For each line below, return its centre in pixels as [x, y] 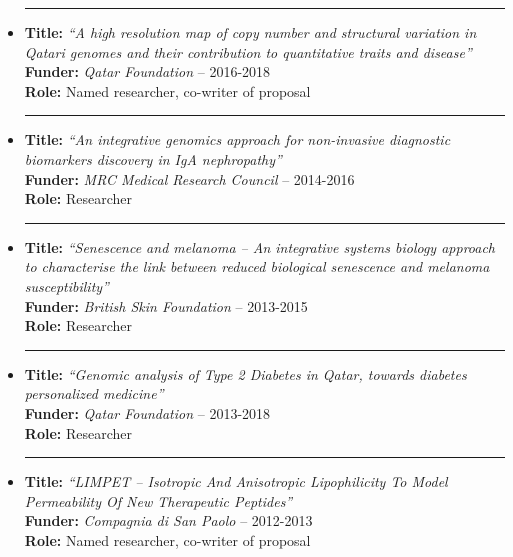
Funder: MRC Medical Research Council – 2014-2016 [189, 178]
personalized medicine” [94, 393]
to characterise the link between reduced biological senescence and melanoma [257, 266]
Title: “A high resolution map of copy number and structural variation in [250, 32]
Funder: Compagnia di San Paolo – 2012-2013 [168, 520]
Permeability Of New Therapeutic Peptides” [158, 500]
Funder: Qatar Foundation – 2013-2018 [147, 412]
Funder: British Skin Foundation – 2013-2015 [166, 305]
